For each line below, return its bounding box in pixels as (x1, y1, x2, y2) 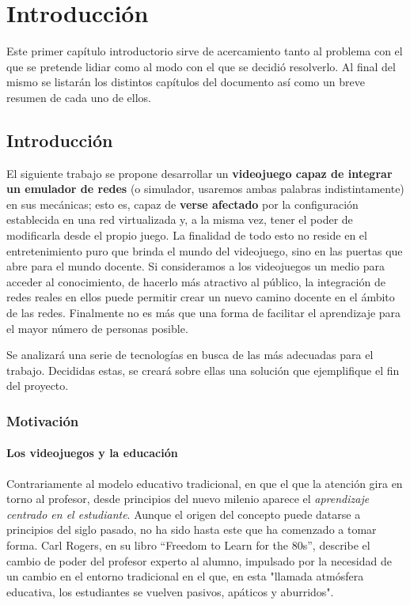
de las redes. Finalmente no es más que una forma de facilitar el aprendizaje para (6, 304, 401, 321)
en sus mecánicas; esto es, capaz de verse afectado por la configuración (6, 195, 359, 212)
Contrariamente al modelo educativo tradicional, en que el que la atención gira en (6, 475, 403, 491)
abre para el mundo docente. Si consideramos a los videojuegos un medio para (6, 258, 385, 274)
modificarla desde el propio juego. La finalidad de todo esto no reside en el (6, 227, 367, 244)
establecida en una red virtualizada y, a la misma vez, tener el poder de (6, 211, 353, 228)
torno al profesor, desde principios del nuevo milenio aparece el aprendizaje (6, 490, 370, 507)
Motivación (6, 410, 79, 430)
